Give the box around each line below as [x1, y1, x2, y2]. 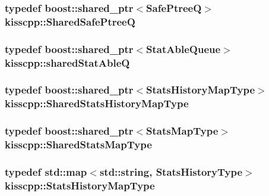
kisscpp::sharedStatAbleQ [5, 55, 130, 70]
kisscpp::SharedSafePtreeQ [5, 14, 135, 29]
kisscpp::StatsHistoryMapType [5, 178, 155, 192]
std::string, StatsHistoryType [99, 164, 243, 179]
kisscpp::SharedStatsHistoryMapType [5, 96, 189, 111]
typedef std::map [5, 164, 87, 179]
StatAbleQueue [146, 41, 221, 56]
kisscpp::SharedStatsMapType [5, 137, 152, 152]
